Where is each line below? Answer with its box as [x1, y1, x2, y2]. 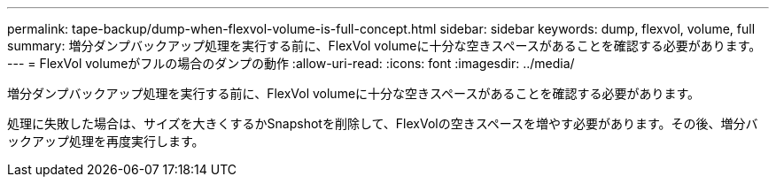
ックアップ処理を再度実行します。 [7, 134, 205, 149]
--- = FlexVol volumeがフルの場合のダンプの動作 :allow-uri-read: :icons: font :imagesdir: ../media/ [7, 56, 575, 71]
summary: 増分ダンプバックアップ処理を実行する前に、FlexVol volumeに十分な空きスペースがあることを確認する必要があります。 [7, 38, 762, 53]
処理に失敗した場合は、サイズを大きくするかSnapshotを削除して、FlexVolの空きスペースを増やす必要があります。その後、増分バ [7, 116, 758, 131]
